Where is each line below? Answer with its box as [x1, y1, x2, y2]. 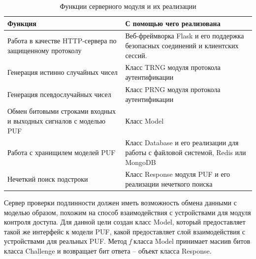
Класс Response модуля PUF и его [125, 169, 230, 179]
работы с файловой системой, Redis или [125, 147, 246, 157]
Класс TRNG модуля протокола [125, 62, 221, 72]
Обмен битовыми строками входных [7, 106, 116, 116]
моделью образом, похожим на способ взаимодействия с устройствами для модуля [4, 207, 251, 217]
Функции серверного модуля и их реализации [60, 1, 196, 11]
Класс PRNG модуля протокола [125, 84, 221, 94]
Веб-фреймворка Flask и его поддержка [125, 31, 244, 41]
